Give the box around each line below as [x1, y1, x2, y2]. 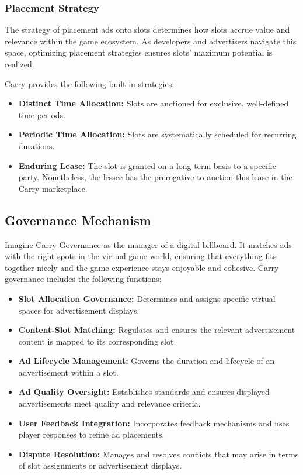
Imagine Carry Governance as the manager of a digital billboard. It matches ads [5, 238, 292, 250]
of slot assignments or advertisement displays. [18, 459, 182, 471]
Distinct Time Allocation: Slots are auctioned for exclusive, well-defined [18, 97, 289, 109]
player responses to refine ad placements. [18, 428, 165, 440]
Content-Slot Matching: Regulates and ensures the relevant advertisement [18, 323, 295, 336]
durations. [18, 139, 55, 152]
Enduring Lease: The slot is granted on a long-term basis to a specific [18, 159, 276, 171]
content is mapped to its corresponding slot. [18, 335, 176, 347]
